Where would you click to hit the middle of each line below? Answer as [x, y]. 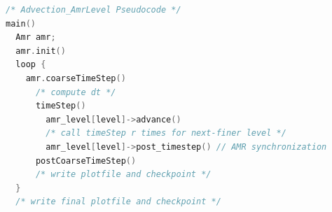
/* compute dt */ [76, 92]
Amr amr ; [36, 37]
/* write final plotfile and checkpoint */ [118, 202]
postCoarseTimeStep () [86, 161]
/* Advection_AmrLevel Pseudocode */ [94, 10]
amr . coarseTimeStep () [76, 78]
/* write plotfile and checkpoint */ [123, 175]
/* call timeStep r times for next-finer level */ [166, 133]
